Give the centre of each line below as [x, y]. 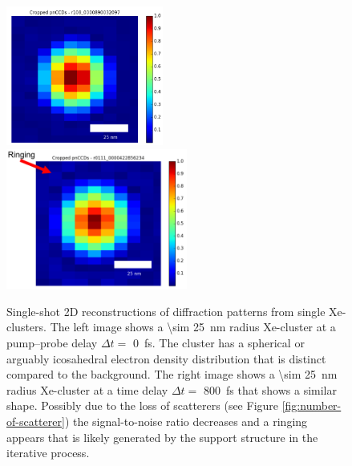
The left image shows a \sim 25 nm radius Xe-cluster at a [193, 327]
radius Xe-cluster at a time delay [87, 389]
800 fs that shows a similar [270, 389]
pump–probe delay [52, 343]
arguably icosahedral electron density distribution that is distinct [166, 358]
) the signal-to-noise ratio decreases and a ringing [186, 421]
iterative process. [48, 453]
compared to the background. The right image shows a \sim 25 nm [172, 374]
